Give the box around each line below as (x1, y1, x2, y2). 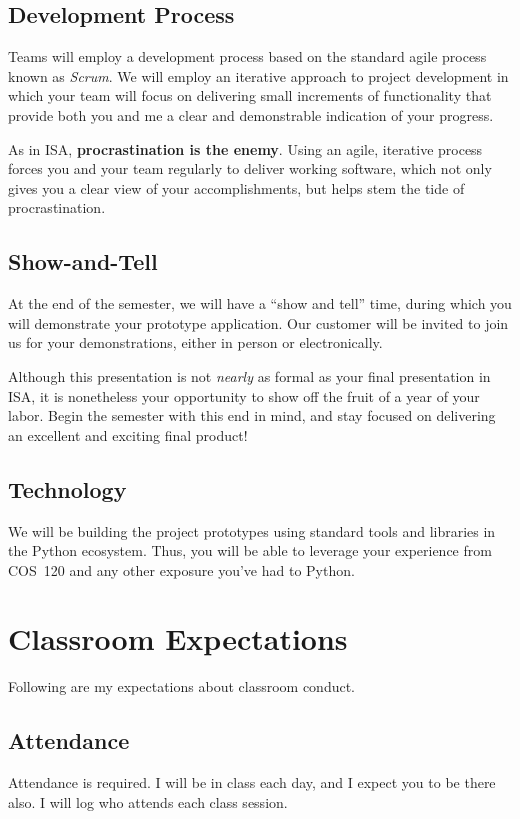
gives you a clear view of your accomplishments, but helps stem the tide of (8, 177, 465, 198)
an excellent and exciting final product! (8, 424, 248, 445)
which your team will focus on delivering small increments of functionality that (8, 85, 492, 106)
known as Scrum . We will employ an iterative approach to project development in (8, 65, 509, 86)
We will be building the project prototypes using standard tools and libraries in (8, 520, 496, 541)
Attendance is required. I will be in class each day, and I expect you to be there (8, 772, 496, 793)
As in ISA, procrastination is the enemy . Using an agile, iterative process (8, 138, 483, 159)
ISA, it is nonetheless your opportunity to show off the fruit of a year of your (8, 385, 480, 406)
